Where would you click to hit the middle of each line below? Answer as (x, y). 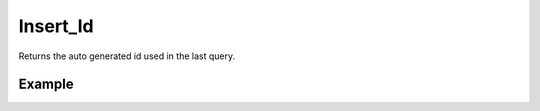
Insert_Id (56, 26)
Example (46, 84)
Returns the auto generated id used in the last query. (126, 56)
